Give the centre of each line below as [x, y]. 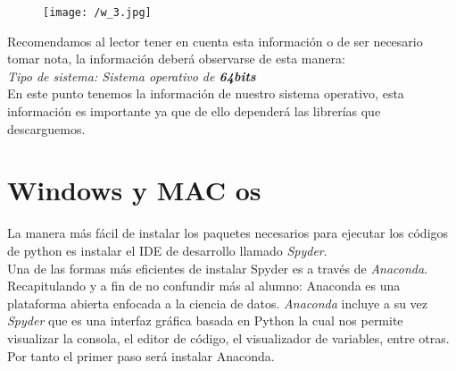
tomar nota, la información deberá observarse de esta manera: [176, 59]
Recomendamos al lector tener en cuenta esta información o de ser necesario [215, 41]
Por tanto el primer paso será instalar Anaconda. [141, 355]
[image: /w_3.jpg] [97, 13]
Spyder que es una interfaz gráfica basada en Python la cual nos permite [205, 320]
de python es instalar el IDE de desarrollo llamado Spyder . [167, 250]
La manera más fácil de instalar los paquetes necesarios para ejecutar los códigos [228, 233]
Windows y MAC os [134, 190]
